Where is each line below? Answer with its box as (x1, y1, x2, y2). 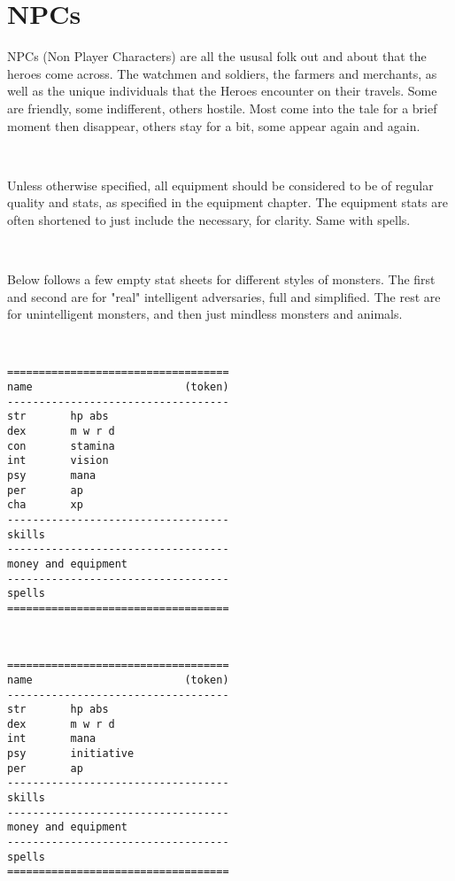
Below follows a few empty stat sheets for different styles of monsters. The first (7, 270, 436, 289)
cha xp (7, 498, 83, 512)
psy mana (7, 469, 96, 483)
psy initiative (7, 747, 135, 761)
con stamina (7, 439, 115, 452)
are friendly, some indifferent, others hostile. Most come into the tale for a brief (7, 98, 437, 117)
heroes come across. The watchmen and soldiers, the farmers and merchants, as (7, 64, 437, 82)
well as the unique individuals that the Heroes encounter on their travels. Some (7, 81, 437, 100)
